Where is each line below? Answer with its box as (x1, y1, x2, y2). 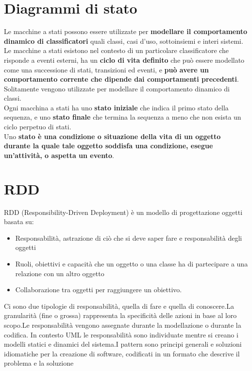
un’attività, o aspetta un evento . (4, 150, 114, 160)
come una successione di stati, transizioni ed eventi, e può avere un (4, 64, 209, 74)
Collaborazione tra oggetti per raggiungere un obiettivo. (15, 284, 182, 295)
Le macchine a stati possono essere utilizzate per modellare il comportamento (4, 26, 248, 36)
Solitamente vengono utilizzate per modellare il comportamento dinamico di (4, 83, 230, 93)
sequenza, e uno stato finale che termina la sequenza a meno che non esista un (4, 112, 241, 122)
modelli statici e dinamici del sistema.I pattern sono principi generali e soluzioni (4, 339, 242, 349)
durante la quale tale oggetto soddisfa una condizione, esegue (4, 141, 213, 151)
